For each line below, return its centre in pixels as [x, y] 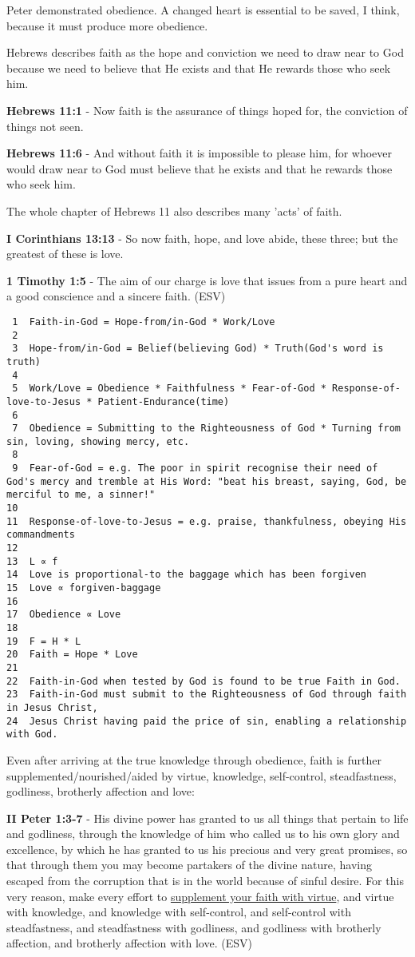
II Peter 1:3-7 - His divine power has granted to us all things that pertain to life [207, 818]
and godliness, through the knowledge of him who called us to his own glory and [203, 834]
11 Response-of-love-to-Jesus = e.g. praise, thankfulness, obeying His [207, 521]
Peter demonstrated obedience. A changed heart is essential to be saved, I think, [203, 10]
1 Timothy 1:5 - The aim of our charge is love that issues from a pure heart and [207, 280]
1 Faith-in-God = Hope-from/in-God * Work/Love [144, 322]
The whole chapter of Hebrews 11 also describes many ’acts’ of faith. [174, 210]
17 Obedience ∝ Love [64, 615]
